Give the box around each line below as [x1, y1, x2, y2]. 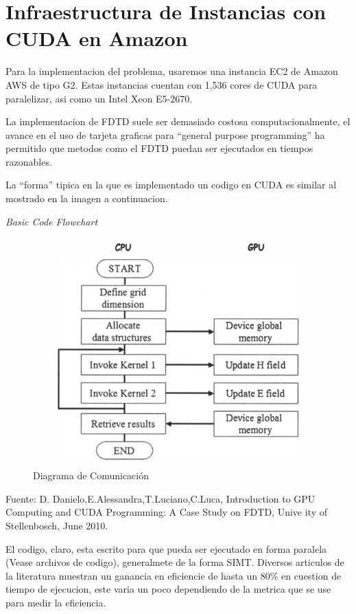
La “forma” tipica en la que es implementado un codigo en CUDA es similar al [5, 177, 337, 192]
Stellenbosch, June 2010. [5, 518, 108, 532]
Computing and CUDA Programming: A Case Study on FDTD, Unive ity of [5, 505, 327, 519]
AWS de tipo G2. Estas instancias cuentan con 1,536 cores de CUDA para [5, 77, 318, 91]
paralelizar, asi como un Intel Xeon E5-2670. [5, 91, 193, 105]
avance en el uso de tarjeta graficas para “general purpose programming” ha [5, 127, 325, 142]
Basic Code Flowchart [5, 214, 98, 228]
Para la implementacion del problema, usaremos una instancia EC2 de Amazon [5, 64, 338, 78]
